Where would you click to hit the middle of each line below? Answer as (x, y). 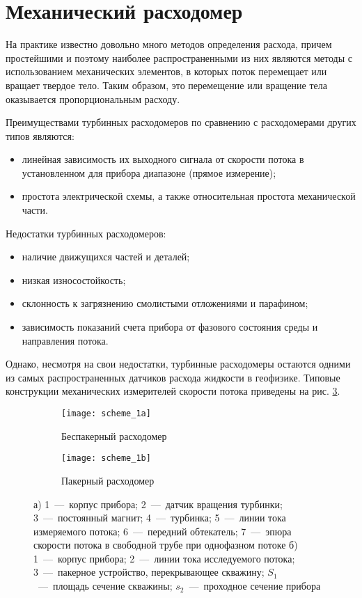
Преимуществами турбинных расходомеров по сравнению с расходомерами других (181, 122)
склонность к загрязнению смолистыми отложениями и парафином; (165, 303)
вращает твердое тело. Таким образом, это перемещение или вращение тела (166, 85)
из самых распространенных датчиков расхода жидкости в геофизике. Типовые (173, 377)
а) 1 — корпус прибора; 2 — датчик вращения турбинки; (158, 504)
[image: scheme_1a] (106, 414)
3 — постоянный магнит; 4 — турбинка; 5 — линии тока (160, 518)
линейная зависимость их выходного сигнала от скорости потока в (163, 159)
